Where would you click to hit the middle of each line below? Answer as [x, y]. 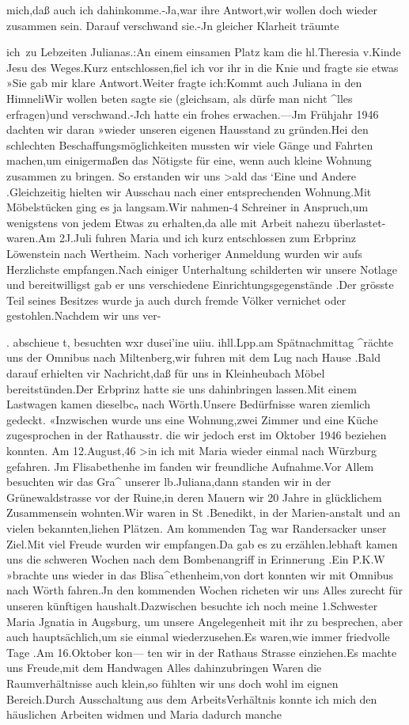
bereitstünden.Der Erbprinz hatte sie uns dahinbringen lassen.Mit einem [182, 388]
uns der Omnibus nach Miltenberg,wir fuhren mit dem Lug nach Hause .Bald [193, 357]
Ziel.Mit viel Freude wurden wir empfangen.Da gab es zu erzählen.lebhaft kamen [202, 543]
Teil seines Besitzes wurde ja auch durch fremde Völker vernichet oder [176, 300]
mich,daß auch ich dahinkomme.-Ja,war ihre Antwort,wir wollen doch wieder [192, 9]
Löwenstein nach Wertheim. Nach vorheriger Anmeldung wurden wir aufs [184, 253]
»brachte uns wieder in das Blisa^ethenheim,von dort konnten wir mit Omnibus [200, 574]
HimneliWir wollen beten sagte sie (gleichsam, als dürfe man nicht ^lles [180, 98]
